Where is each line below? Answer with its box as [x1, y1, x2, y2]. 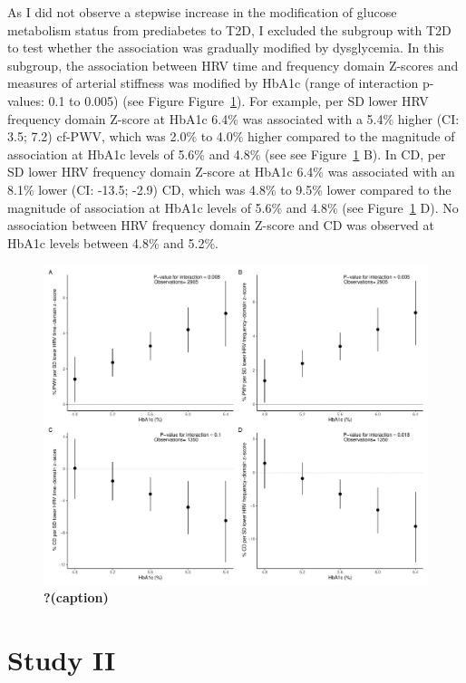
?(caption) [44, 588, 109, 607]
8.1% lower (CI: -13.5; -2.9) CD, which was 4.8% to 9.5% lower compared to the [7, 179, 451, 198]
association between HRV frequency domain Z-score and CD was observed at [7, 216, 435, 235]
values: [7, 91, 44, 110]
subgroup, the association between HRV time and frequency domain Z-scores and [7, 55, 459, 74]
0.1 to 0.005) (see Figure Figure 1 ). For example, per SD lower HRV [48, 91, 429, 110]
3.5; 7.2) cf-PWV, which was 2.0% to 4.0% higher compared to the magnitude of [7, 127, 455, 146]
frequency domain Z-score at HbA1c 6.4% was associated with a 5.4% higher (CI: [7, 109, 460, 128]
